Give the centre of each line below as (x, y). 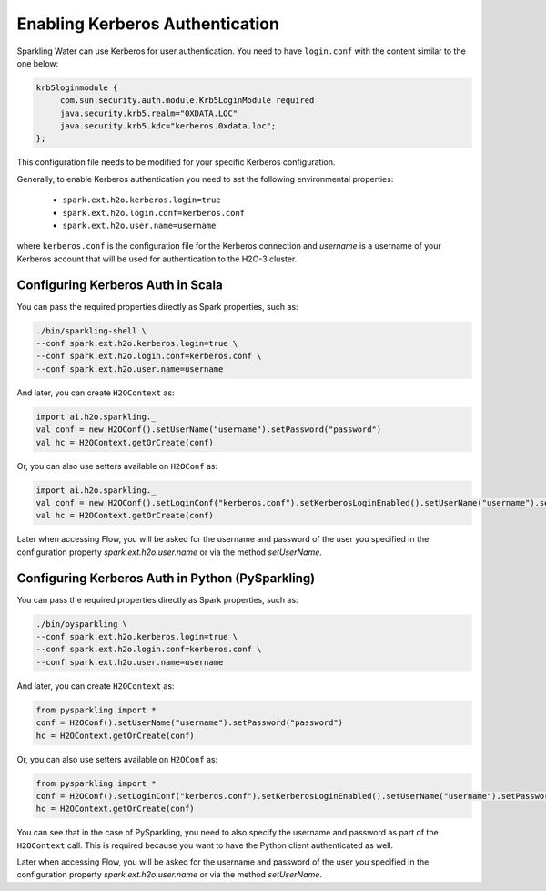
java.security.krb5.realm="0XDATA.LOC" (149, 113)
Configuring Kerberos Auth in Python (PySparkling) (166, 578)
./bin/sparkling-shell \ (91, 331)
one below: (38, 63)
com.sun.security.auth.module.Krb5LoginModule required (187, 101)
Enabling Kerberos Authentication (148, 24)
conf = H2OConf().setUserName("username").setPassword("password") (190, 723)
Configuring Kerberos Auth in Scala (120, 285)
